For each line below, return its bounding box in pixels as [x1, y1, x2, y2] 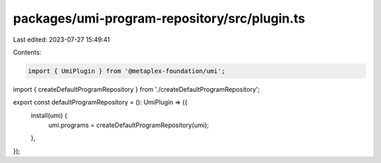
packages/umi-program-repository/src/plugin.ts [13, 11, 306, 26]
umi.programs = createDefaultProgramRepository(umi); [48, 121, 210, 130]
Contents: [13, 48, 42, 56]
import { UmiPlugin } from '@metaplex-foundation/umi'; [28, 67, 226, 75]
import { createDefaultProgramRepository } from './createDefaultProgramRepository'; [13, 85, 260, 93]
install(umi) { [30, 111, 68, 119]
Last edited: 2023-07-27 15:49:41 [13, 35, 111, 44]
